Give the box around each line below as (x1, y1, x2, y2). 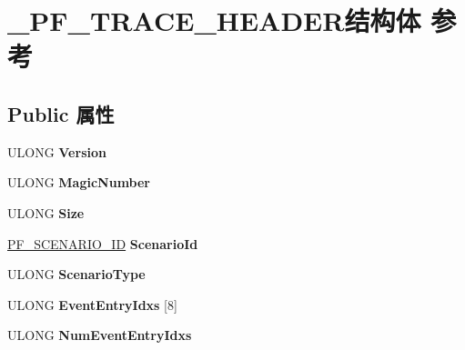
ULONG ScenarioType (7, 265, 146, 284)
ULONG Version (7, 142, 106, 161)
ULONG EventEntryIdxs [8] (7, 295, 177, 314)
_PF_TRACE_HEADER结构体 (7, 2, 421, 39)
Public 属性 (7, 99, 115, 127)
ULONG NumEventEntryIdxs (7, 325, 192, 345)
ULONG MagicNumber (7, 173, 150, 192)
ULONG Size (7, 203, 85, 222)
